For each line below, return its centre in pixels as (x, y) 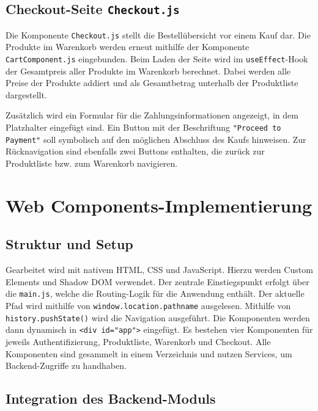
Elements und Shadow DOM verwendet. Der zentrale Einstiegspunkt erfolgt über (157, 281)
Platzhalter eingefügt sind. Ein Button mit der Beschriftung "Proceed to (143, 127)
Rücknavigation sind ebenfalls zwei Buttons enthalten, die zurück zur (135, 151)
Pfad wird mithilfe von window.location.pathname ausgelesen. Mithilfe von (148, 305)
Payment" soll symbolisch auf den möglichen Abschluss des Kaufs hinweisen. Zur (156, 139)
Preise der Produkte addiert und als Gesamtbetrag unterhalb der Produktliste (152, 83)
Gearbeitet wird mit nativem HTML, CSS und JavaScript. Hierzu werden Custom (159, 270)
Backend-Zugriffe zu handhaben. (66, 366)
